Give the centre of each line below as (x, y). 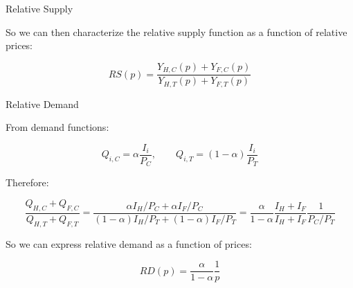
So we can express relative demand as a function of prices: (129, 243)
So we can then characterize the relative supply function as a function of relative (176, 31)
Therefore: (27, 182)
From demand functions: (57, 127)
